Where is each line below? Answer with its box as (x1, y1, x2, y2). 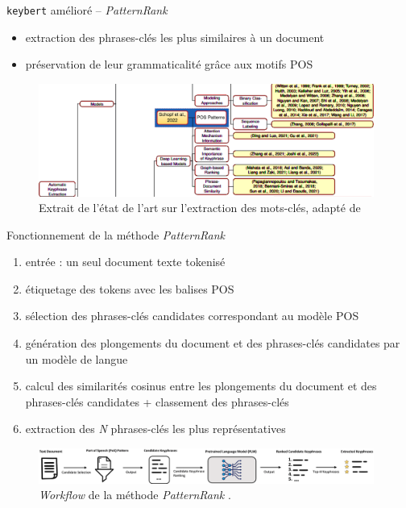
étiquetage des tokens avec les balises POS (25, 280, 234, 297)
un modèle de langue (25, 350, 128, 367)
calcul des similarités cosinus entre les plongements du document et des (25, 377, 377, 394)
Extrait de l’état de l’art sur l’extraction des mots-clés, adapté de (39, 199, 361, 216)
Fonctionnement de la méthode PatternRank (6, 226, 225, 243)
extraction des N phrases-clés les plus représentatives (25, 420, 286, 437)
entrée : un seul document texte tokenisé (25, 253, 226, 270)
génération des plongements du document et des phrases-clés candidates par (25, 335, 400, 352)
